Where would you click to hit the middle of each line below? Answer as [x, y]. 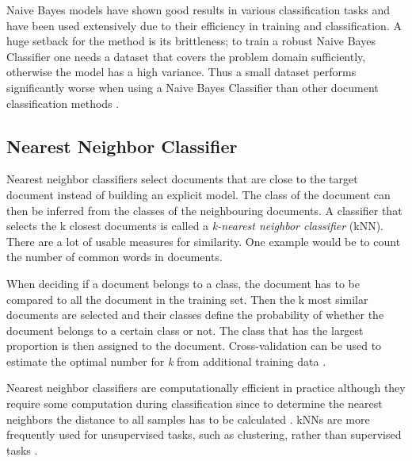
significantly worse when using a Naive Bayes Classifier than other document [193, 87]
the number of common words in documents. [114, 257]
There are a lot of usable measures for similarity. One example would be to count [204, 241]
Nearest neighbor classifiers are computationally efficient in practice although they [206, 388]
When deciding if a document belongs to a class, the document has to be [183, 283]
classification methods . [63, 103]
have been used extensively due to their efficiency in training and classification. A [204, 25]
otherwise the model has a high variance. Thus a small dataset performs [181, 72]
